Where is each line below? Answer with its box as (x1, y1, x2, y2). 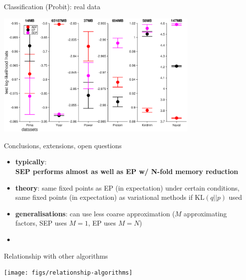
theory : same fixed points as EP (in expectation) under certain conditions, (15, 182, 240, 192)
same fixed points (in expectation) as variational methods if (15, 192, 193, 202)
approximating (183, 208, 227, 218)
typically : (15, 157, 47, 167)
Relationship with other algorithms (4, 250, 108, 261)
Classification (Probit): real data (4, 1, 100, 11)
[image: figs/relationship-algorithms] (4, 269, 132, 277)
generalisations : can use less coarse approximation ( (15, 208, 175, 218)
